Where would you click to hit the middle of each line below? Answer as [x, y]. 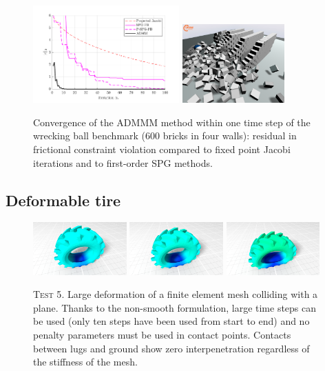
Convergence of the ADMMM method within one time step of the [172, 122]
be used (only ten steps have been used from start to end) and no [171, 321]
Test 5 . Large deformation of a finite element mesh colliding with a [176, 294]
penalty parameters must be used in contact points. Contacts [162, 335]
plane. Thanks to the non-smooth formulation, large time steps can [175, 307]
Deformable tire [63, 200]
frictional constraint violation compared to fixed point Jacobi [162, 149]
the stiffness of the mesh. [85, 362]
